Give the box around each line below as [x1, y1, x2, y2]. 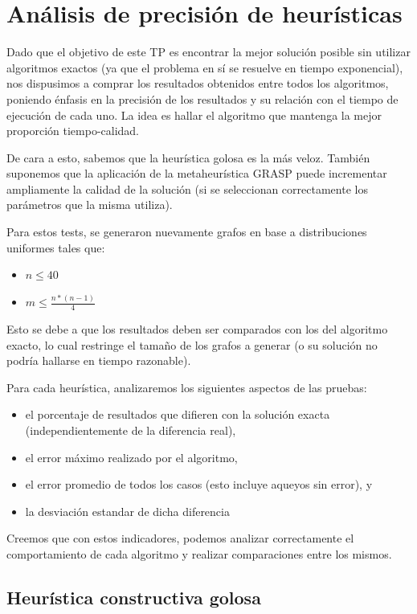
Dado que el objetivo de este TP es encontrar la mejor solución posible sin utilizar [6, 43, 411, 60]
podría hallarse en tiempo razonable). [6, 352, 191, 369]
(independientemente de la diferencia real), [25, 422, 236, 439]
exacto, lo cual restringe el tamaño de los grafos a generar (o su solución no [6, 336, 378, 353]
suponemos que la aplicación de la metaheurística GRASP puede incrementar [6, 165, 387, 182]
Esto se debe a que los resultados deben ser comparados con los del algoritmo [6, 321, 388, 338]
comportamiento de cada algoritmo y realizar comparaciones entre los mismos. [6, 545, 392, 562]
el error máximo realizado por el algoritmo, [25, 448, 238, 465]
